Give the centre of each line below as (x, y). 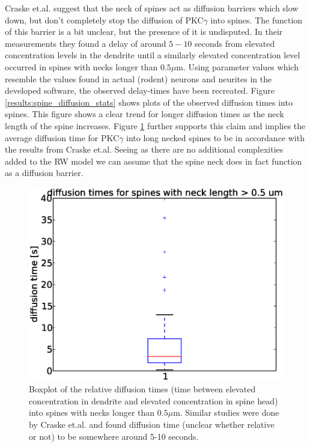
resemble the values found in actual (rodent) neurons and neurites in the (138, 78)
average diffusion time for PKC (62, 137)
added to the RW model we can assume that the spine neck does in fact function (153, 161)
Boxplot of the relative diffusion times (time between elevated (142, 389)
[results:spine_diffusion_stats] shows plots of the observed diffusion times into (149, 102)
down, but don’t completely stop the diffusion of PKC (104, 20)
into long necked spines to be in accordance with (215, 137)
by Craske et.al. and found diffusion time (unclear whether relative (152, 424)
